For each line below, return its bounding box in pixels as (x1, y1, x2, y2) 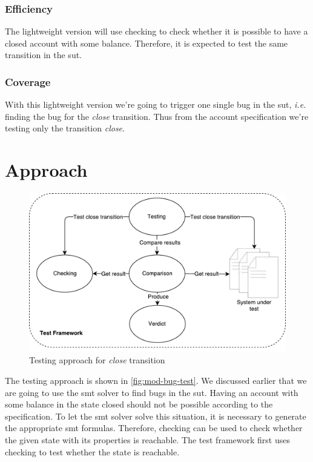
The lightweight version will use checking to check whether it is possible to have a (5, 25, 308, 38)
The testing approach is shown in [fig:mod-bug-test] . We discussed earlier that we (5, 374, 307, 386)
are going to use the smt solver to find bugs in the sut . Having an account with (5, 386, 298, 398)
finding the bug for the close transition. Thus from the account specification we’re (5, 110, 309, 122)
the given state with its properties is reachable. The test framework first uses (5, 433, 290, 446)
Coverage (5, 74, 51, 89)
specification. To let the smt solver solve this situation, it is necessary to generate (5, 409, 306, 422)
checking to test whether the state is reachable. (5, 445, 180, 458)
